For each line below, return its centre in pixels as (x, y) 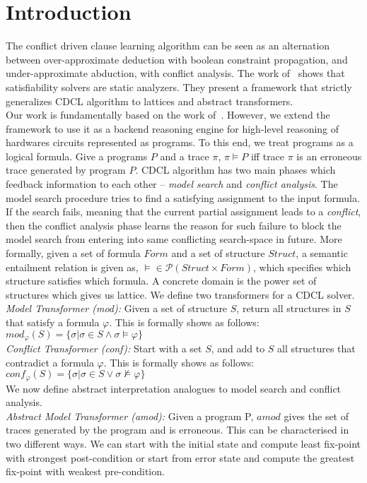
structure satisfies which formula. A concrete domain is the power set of (161, 281)
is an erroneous (329, 156)
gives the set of (316, 416)
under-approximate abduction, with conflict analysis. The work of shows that (175, 73)
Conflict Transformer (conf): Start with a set (104, 348)
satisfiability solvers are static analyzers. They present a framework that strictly (179, 87)
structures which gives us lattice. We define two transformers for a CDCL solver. (180, 294)
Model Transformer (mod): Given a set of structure (117, 308)
